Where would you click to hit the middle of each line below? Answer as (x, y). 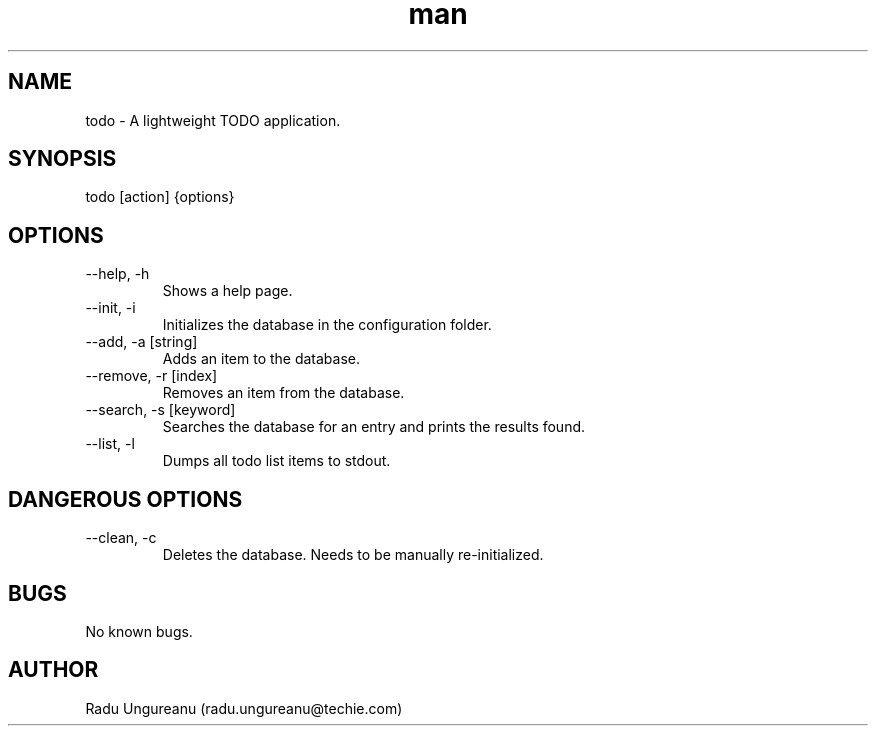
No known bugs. (139, 631)
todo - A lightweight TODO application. (213, 120)
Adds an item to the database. (261, 359)
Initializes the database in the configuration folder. (327, 325)
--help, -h (117, 274)
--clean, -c (121, 538)
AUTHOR (53, 670)
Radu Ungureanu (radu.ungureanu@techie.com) (244, 708)
